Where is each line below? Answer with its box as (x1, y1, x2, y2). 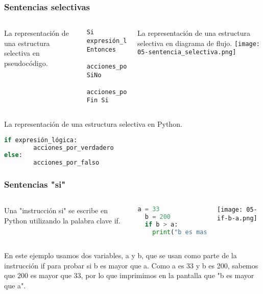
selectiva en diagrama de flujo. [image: (137, 37, 260, 48)
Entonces (86, 46, 116, 53)
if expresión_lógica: (4, 136, 78, 144)
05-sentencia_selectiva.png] (137, 49, 236, 56)
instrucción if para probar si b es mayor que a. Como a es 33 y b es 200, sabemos (4, 260, 258, 270)
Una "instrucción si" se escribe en (4, 205, 108, 216)
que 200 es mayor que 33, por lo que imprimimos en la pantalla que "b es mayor (4, 270, 254, 281)
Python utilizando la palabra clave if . (4, 215, 121, 226)
